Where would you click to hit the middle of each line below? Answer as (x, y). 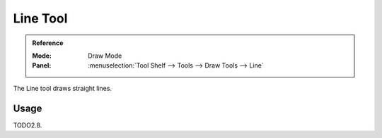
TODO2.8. (28, 125)
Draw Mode (105, 56)
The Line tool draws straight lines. (63, 88)
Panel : (42, 65)
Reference (48, 43)
